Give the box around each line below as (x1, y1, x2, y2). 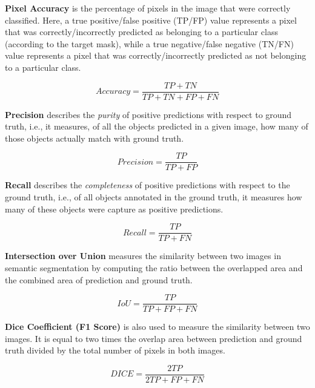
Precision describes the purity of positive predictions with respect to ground (5, 108, 292, 120)
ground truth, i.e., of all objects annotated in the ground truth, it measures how (5, 191, 302, 203)
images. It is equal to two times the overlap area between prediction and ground (5, 332, 302, 344)
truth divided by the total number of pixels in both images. (5, 344, 225, 357)
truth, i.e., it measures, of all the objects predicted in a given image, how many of (5, 120, 308, 133)
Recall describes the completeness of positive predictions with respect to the (5, 179, 290, 191)
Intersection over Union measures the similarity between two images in (5, 249, 281, 262)
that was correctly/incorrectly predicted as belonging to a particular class (5, 25, 278, 38)
